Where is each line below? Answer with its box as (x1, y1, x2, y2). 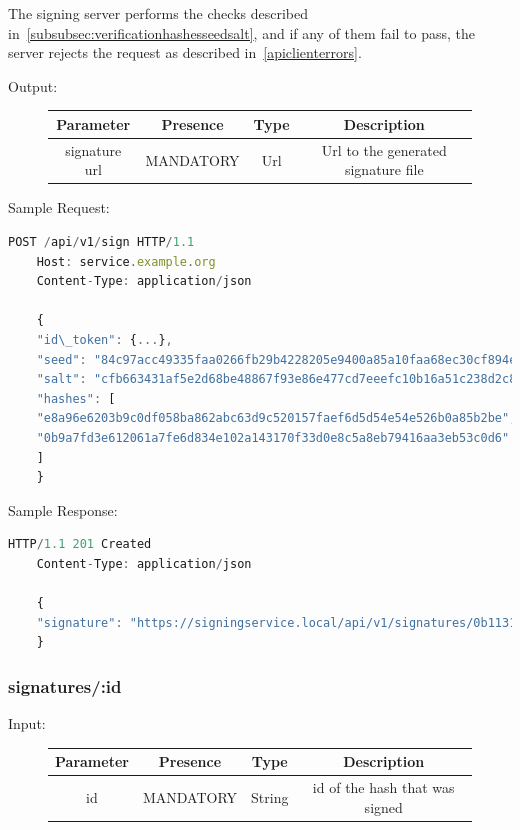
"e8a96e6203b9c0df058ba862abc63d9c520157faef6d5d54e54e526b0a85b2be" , (36, 411, 517, 426)
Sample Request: (8, 197, 110, 218)
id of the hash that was (312, 777, 455, 798)
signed (364, 796, 403, 817)
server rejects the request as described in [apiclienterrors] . (8, 42, 362, 63)
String (251, 786, 289, 807)
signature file (344, 159, 424, 180)
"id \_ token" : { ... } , (36, 332, 173, 347)
